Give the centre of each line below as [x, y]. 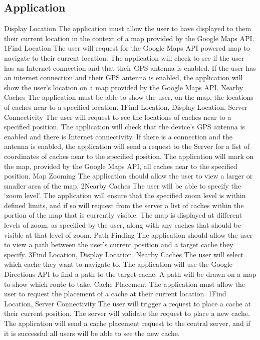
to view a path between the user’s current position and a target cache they [119, 244]
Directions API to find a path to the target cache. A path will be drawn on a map [130, 274]
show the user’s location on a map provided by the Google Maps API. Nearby [124, 87]
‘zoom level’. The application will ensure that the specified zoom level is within [125, 195]
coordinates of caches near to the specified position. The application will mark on [129, 156]
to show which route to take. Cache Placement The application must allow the [125, 284]
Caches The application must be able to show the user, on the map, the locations [129, 97]
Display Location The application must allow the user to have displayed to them [128, 28]
